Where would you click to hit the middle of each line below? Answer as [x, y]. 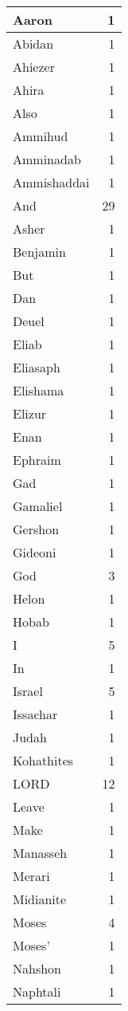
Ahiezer [34, 67]
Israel [28, 691]
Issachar [35, 714]
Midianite [40, 899]
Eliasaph [37, 367]
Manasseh [40, 853]
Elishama [39, 390]
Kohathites [43, 760]
